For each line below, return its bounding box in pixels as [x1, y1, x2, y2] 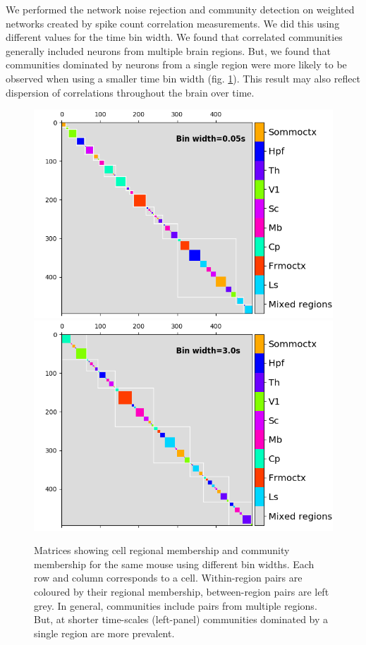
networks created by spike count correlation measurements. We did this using [6, 16, 340, 30]
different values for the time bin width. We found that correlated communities [6, 30, 343, 44]
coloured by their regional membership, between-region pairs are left [34, 584, 329, 599]
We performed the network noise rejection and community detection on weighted [6, 2, 355, 16]
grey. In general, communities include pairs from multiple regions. [34, 598, 317, 613]
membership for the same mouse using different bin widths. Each [34, 556, 315, 571]
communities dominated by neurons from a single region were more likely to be [6, 57, 347, 72]
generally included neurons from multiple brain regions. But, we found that [6, 43, 331, 58]
